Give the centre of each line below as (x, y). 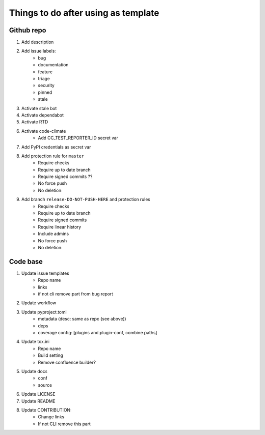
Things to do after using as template (84, 13)
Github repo (28, 30)
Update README (39, 401)
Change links (51, 417)
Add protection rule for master (53, 156)
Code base (26, 261)
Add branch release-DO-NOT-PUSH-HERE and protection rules (86, 200)
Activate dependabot (42, 115)
